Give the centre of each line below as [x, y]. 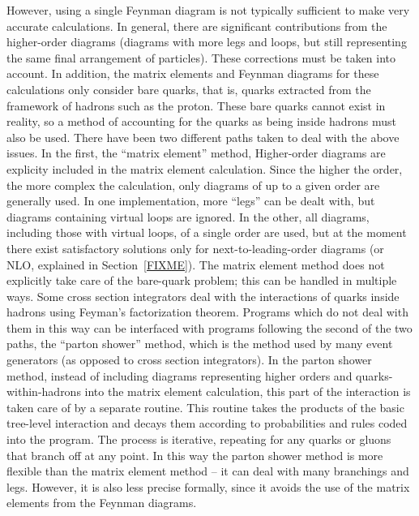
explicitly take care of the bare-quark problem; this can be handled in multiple [202, 280]
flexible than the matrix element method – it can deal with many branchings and [208, 471]
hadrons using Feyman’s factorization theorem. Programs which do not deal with [207, 312]
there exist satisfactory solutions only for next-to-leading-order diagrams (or [195, 248]
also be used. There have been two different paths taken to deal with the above [203, 137]
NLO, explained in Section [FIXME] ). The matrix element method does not [196, 264]
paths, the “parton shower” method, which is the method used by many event [200, 344]
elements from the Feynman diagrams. [102, 503]
